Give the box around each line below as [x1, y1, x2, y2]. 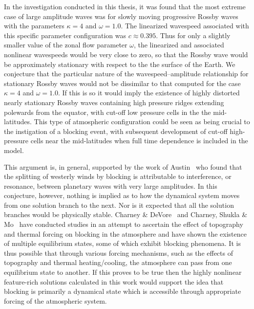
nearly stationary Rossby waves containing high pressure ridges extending [4, 97, 224, 107]
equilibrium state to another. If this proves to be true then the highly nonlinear [4, 267, 242, 277]
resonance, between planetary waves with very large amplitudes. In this [4, 180, 217, 191]
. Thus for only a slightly [156, 30, 231, 40]
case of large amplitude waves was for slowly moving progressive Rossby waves [4, 11, 238, 21]
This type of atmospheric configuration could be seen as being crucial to [34, 116, 250, 127]
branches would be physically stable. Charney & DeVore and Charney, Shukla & [4, 209, 248, 220]
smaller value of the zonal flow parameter [4, 40, 127, 50]
